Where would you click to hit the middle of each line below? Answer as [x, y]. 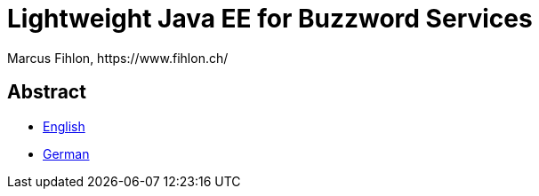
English [64, 126]
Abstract [47, 92]
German [66, 153]
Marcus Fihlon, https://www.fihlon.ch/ [118, 58]
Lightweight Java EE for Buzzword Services [270, 19]
